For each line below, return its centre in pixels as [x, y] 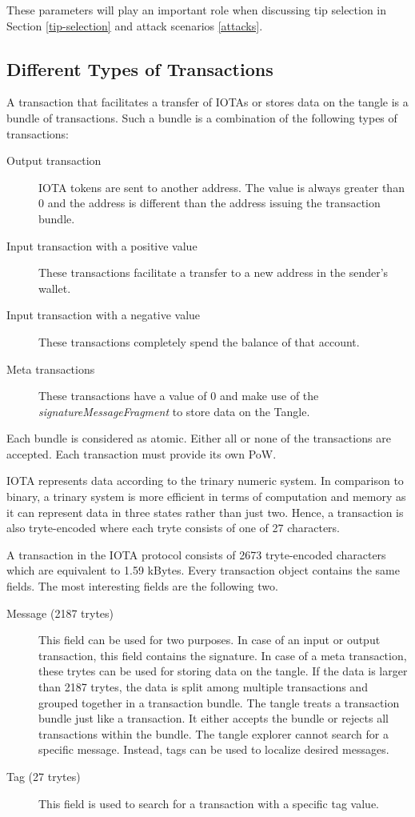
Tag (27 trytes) [44, 776]
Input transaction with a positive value [102, 245]
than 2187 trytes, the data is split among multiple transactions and [203, 687]
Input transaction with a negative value [104, 315]
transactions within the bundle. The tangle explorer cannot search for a [213, 733]
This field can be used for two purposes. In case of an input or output [209, 640]
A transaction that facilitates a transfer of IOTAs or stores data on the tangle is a [207, 102]
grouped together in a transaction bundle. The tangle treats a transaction [219, 702]
